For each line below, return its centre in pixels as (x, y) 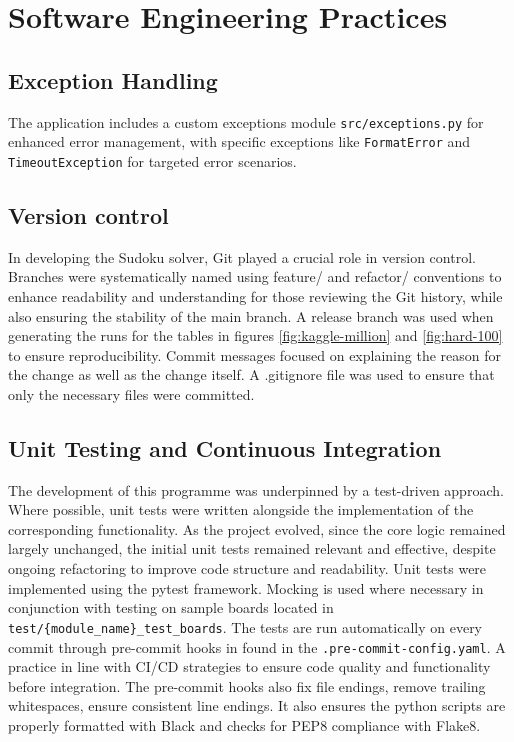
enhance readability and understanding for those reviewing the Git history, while (255, 295)
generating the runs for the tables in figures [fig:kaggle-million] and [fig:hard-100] (255, 335)
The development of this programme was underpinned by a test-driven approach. (256, 489)
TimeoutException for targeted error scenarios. (152, 160)
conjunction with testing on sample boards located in (171, 607)
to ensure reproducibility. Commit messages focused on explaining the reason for (254, 354)
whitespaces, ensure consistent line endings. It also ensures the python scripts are (257, 705)
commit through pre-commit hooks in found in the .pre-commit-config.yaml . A (257, 646)
